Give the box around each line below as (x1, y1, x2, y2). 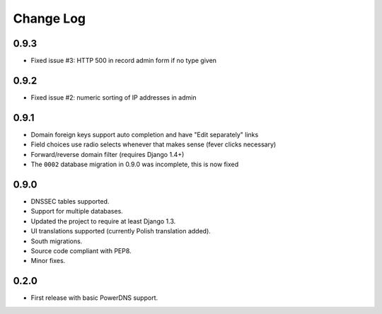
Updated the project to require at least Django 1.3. (30, 216, 176, 226)
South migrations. (30, 237, 83, 245)
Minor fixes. (30, 257, 66, 265)
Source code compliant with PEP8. (30, 246, 132, 255)
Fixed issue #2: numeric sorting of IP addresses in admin (30, 93, 197, 102)
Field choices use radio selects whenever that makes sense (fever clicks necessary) (30, 140, 277, 149)
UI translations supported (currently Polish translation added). (30, 227, 212, 235)
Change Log (13, 11, 86, 26)
